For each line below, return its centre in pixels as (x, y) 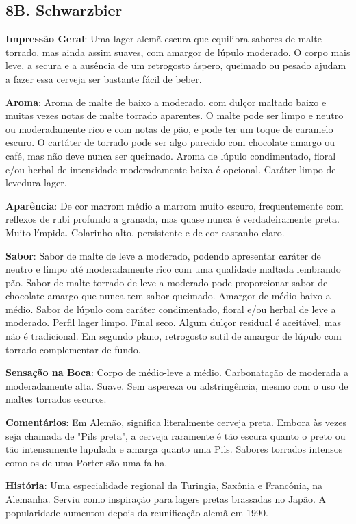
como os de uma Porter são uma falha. (87, 462)
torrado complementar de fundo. (73, 349)
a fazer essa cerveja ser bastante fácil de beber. (104, 78)
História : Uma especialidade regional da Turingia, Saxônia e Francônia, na (164, 485)
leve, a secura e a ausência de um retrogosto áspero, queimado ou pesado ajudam (176, 65)
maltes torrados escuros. (56, 399)
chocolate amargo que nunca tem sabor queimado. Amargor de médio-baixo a (168, 296)
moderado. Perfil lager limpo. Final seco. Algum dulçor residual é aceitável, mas (174, 322)
